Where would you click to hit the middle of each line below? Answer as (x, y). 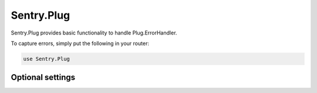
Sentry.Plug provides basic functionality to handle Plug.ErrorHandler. (94, 33)
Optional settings (43, 77)
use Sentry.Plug (47, 59)
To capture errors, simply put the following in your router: (80, 43)
